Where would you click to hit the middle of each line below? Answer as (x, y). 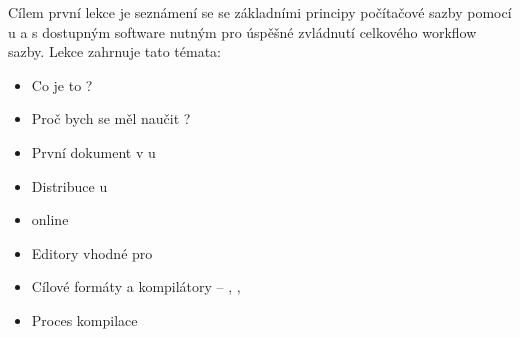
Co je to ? (62, 84)
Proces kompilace (84, 319)
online (50, 219)
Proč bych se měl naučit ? (111, 118)
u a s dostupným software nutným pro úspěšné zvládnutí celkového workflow (242, 31)
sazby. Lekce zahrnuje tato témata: (115, 51)
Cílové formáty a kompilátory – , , (136, 286)
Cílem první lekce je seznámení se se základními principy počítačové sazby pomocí (260, 12)
